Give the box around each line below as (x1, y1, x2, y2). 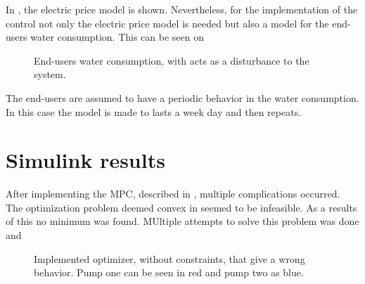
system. (34, 67, 66, 82)
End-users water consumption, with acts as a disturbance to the (34, 53, 309, 67)
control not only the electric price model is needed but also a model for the (6, 15, 329, 30)
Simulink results (6, 146, 165, 174)
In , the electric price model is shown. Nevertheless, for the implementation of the (6, 2, 358, 16)
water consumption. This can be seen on (30, 30, 204, 44)
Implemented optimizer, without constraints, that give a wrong (34, 251, 305, 266)
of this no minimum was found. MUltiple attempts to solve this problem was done (6, 214, 359, 228)
